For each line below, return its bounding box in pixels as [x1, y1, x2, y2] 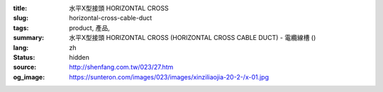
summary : [13, 34, 45, 42]
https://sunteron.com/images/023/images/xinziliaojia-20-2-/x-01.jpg [69, 72, 270, 81]
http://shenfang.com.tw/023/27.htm [69, 63, 174, 72]
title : [13, 4, 28, 12]
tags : [13, 23, 29, 32]
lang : [13, 43, 29, 52]
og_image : [13, 72, 45, 81]
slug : [13, 14, 28, 22]
